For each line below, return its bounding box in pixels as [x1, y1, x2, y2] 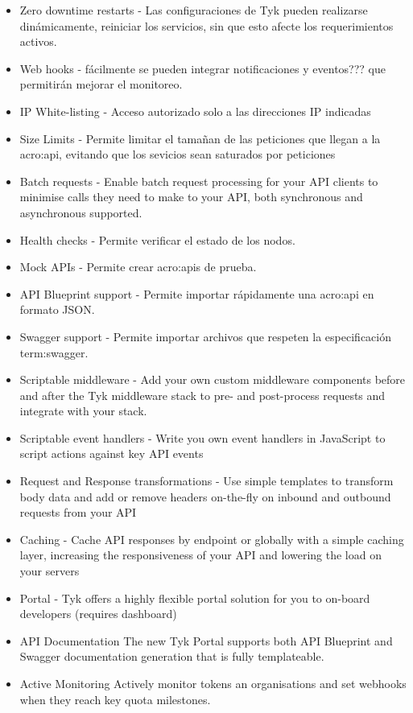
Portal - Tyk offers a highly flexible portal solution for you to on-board [19, 589, 370, 606]
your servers [19, 563, 80, 579]
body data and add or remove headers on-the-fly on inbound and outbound [19, 488, 391, 505]
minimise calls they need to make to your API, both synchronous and [19, 188, 363, 205]
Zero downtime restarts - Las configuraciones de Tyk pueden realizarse [19, 2, 368, 18]
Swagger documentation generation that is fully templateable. [19, 648, 324, 665]
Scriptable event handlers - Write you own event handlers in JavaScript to [19, 429, 386, 446]
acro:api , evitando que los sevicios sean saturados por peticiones [19, 146, 336, 163]
